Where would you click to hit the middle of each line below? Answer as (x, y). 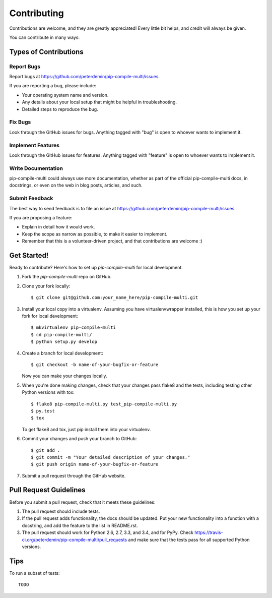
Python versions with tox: (48, 392)
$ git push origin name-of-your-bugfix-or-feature (95, 464)
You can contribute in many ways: (45, 37)
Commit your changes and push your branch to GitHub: (79, 439)
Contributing (37, 13)
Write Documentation (36, 168)
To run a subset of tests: (35, 573)
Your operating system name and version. (65, 95)
